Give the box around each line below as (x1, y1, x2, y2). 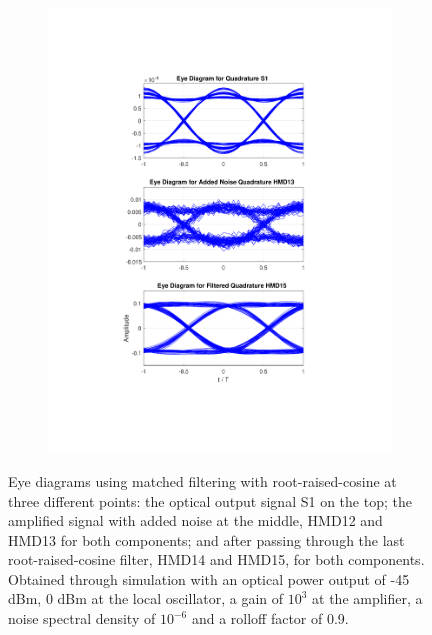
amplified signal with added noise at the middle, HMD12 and (8, 510, 383, 531)
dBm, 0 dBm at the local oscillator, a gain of (8, 588, 284, 609)
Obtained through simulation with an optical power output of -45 (8, 568, 410, 589)
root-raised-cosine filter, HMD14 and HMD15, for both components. (8, 549, 425, 570)
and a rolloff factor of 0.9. (191, 608, 349, 629)
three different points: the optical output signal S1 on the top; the (8, 490, 412, 511)
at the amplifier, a (312, 588, 423, 609)
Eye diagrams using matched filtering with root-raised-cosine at (8, 470, 397, 491)
